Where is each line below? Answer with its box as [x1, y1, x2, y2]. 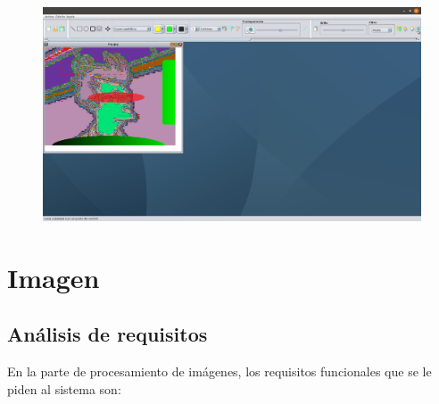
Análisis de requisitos [7, 320, 208, 348]
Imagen [7, 259, 100, 295]
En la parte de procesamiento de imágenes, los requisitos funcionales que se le [7, 361, 432, 380]
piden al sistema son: [7, 379, 121, 398]
